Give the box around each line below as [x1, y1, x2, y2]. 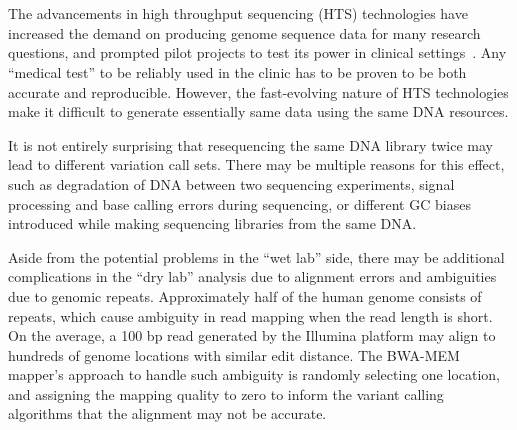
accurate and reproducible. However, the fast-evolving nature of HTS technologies [8, 81, 509, 102]
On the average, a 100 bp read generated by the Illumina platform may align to [8, 325, 496, 346]
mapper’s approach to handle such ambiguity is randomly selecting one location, [8, 364, 500, 385]
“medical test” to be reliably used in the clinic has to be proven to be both [8, 61, 467, 82]
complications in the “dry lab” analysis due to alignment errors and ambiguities [8, 266, 497, 287]
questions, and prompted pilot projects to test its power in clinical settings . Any [8, 42, 507, 63]
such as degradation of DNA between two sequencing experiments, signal [8, 173, 455, 194]
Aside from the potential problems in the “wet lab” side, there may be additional [8, 246, 505, 267]
